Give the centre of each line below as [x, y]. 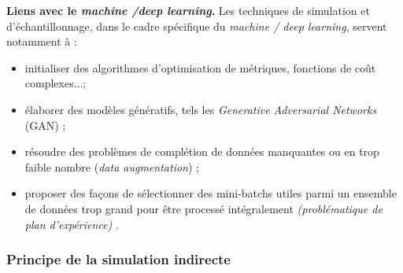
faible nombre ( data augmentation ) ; [112, 166]
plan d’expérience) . [72, 224]
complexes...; [55, 83]
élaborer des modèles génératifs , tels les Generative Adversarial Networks [201, 109]
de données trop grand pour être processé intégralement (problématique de [203, 208]
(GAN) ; [45, 125]
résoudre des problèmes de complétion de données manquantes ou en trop [202, 151]
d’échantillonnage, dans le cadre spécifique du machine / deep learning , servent [197, 26]
